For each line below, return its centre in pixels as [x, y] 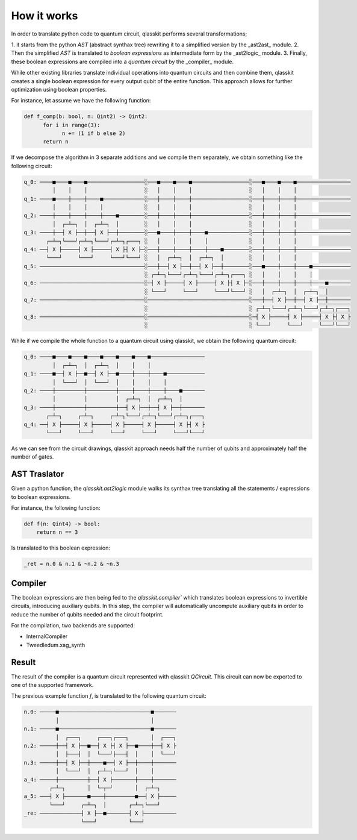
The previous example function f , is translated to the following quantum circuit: [109, 696]
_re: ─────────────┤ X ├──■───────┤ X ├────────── [100, 813]
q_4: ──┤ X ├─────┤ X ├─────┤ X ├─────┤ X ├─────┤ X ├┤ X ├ [114, 424]
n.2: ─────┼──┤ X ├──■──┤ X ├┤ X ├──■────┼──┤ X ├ [100, 746]
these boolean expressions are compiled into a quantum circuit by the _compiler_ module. [123, 61]
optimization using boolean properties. [59, 89]
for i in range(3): [72, 125]
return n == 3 [57, 532]
